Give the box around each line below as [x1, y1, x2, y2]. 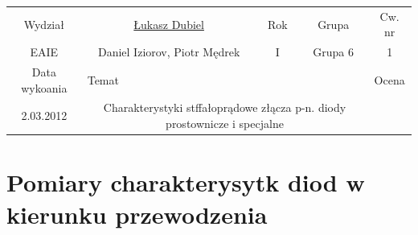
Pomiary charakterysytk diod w [6, 166, 365, 199]
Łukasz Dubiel [133, 15, 204, 32]
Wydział [23, 15, 64, 32]
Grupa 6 [313, 43, 354, 60]
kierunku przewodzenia [6, 197, 268, 230]
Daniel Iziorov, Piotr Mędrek [97, 43, 240, 60]
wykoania [21, 79, 68, 96]
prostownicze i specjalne [166, 115, 284, 132]
